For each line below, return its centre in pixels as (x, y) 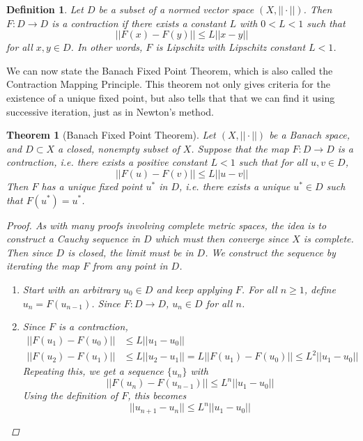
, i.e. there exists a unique (235, 186)
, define (320, 289)
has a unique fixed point (92, 186)
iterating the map (43, 266)
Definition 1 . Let (45, 9)
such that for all (273, 162)
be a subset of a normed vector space (176, 9)
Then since (30, 252)
